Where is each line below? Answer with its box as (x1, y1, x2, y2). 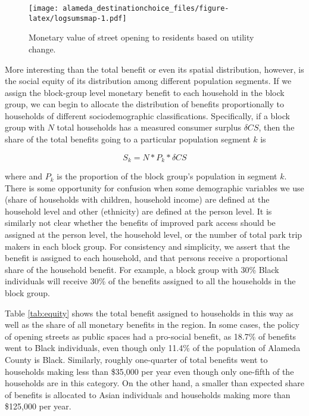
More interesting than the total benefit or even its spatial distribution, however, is (5, 63, 304, 75)
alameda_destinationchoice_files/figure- (63, 4, 229, 13)
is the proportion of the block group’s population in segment (57, 170, 277, 182)
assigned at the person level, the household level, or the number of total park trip (5, 228, 302, 241)
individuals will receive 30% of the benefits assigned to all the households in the (5, 275, 296, 287)
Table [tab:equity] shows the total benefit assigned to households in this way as (5, 306, 294, 319)
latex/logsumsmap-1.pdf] (29, 14, 127, 23)
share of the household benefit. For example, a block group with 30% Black (5, 263, 279, 275)
